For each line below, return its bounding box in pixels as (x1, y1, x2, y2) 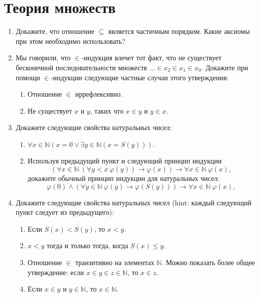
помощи (15, 72, 40, 82)
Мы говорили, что (15, 52, 71, 63)
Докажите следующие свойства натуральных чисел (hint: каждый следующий (15, 197, 252, 207)
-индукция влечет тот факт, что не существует (81, 52, 222, 63)
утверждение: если (27, 267, 84, 277)
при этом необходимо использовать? (15, 35, 126, 46)
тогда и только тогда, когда (46, 240, 129, 251)
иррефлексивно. (75, 89, 123, 99)
